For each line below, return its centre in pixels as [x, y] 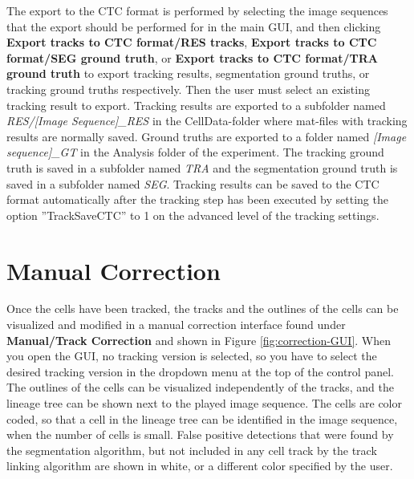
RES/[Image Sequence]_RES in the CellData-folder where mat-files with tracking [207, 121]
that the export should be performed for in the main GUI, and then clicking [194, 26]
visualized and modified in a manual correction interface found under [176, 325]
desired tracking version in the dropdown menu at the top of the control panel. [200, 371]
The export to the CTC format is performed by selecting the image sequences [197, 10]
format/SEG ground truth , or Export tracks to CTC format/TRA [192, 57]
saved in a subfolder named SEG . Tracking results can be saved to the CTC [193, 183]
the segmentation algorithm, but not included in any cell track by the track [192, 450]
